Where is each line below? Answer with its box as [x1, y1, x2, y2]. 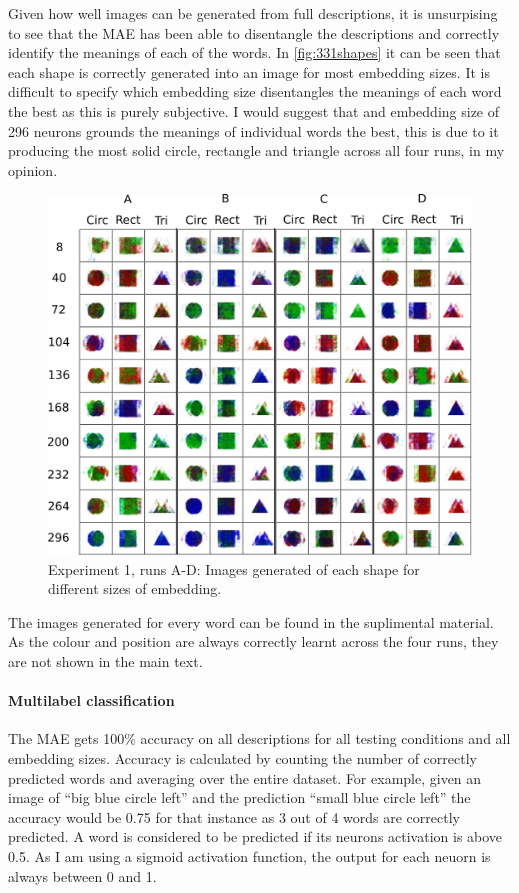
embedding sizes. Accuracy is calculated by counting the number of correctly [8, 747, 477, 768]
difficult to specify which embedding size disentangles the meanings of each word [8, 81, 502, 102]
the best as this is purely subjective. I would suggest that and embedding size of [8, 100, 500, 121]
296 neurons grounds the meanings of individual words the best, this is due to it [8, 120, 499, 141]
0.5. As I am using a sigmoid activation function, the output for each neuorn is [8, 845, 491, 866]
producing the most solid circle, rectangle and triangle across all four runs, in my [8, 140, 505, 161]
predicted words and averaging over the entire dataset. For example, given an [8, 767, 482, 788]
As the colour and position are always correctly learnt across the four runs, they [8, 631, 499, 652]
